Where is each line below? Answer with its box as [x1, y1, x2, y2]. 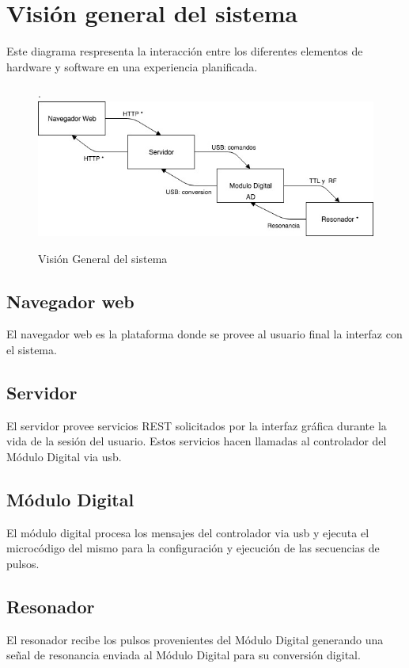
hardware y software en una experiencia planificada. [6, 58, 258, 74]
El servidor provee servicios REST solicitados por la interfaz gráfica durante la [6, 417, 387, 433]
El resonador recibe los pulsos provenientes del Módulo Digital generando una [6, 631, 384, 647]
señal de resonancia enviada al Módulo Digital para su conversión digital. [6, 647, 361, 663]
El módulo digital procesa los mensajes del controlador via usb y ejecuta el [6, 524, 369, 540]
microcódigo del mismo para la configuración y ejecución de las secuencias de [6, 540, 380, 556]
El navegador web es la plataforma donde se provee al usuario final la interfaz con [6, 326, 403, 342]
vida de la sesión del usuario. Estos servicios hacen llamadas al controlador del [6, 433, 387, 449]
